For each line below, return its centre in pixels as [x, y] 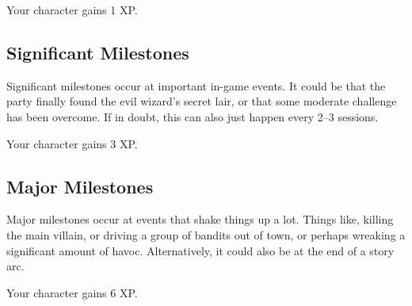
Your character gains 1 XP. [72, 10]
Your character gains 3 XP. [72, 143]
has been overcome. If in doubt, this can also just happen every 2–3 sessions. [193, 116]
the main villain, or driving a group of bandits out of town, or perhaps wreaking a [206, 234]
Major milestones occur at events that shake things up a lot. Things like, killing [200, 219]
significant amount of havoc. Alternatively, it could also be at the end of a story [200, 250]
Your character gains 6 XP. [72, 292]
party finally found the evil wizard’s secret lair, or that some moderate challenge [202, 101]
